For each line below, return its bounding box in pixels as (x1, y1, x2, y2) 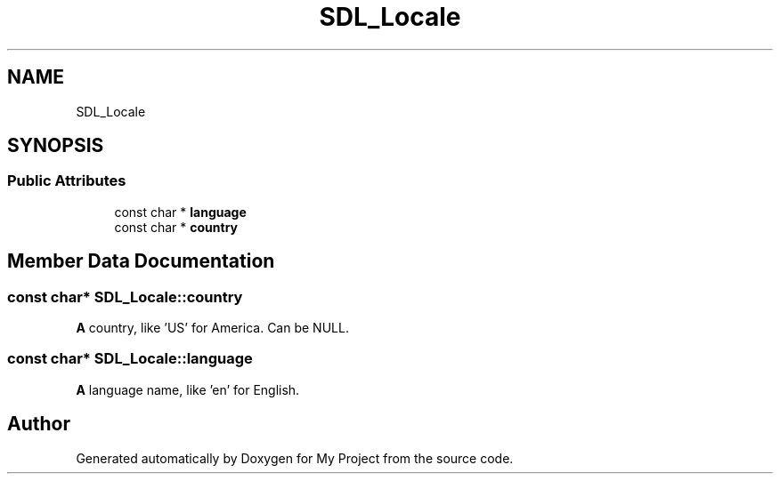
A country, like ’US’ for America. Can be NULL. (76, 320, 349, 336)
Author (7, 413, 70, 436)
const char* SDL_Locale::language (7, 349, 253, 368)
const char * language (114, 204, 247, 220)
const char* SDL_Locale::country (7, 287, 243, 306)
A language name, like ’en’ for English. (76, 381, 300, 397)
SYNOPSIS (7, 134, 104, 157)
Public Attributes (7, 172, 126, 190)
